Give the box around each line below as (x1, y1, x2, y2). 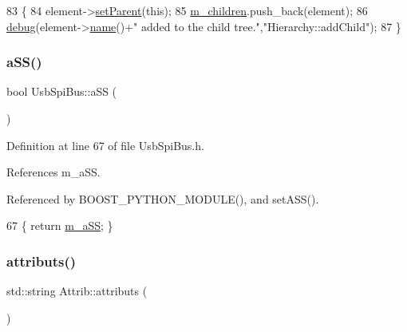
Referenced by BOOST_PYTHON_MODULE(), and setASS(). (6, 190, 319, 207)
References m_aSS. (6, 164, 101, 180)
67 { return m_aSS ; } (6, 217, 113, 234)
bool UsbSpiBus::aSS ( (6, 83, 117, 100)
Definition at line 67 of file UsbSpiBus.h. (6, 136, 204, 153)
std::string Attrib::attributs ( (6, 283, 148, 299)
